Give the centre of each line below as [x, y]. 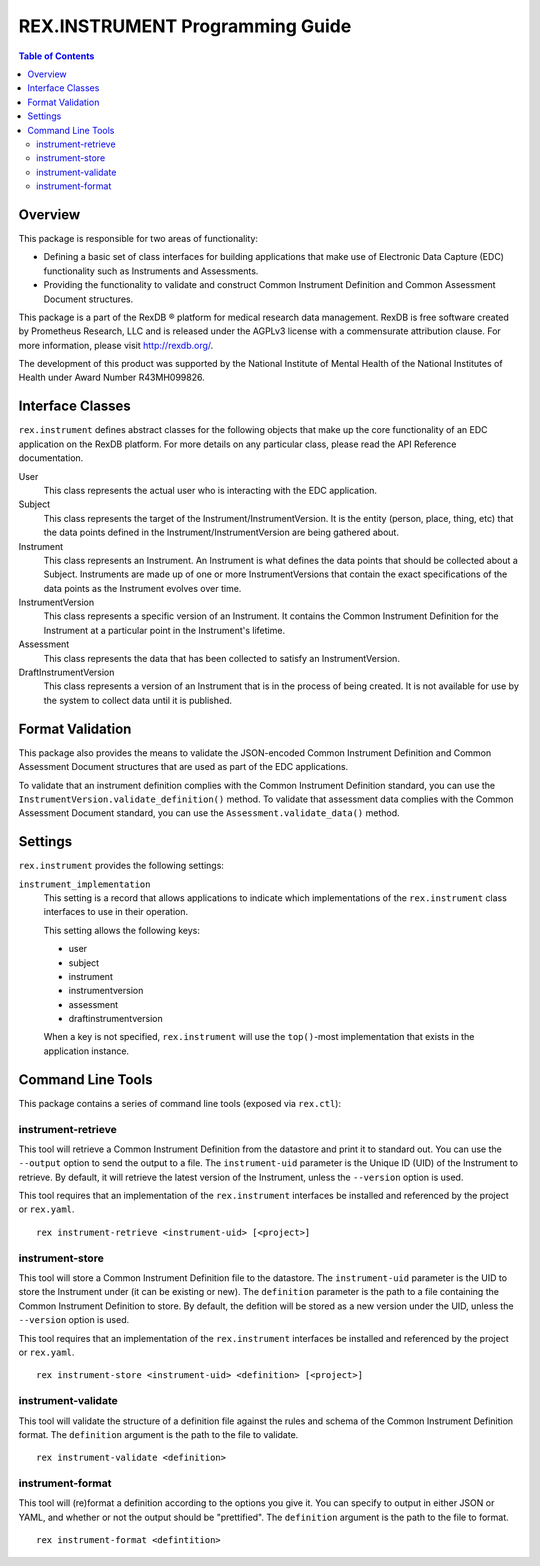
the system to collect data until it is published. [138, 700]
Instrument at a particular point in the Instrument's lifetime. [164, 630]
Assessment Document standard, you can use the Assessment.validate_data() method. [209, 813]
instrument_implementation [84, 884]
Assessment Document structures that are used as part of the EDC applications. [183, 767]
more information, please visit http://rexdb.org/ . [116, 345]
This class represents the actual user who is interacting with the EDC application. [210, 490]
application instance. [86, 1051]
